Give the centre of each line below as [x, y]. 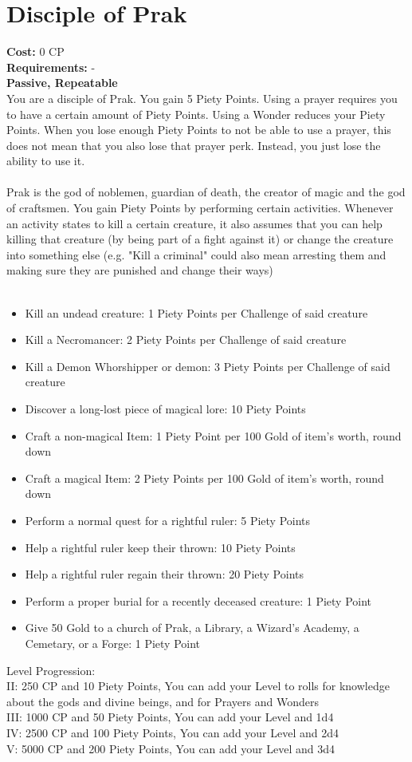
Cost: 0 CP [35, 51]
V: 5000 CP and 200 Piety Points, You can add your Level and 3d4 [171, 748]
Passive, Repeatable [62, 83]
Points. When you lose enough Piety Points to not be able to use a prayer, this [199, 130]
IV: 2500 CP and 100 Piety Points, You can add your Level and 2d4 [173, 732]
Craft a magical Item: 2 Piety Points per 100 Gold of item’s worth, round [204, 478]
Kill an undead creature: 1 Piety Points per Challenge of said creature [196, 312]
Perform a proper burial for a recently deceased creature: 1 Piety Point [198, 600]
